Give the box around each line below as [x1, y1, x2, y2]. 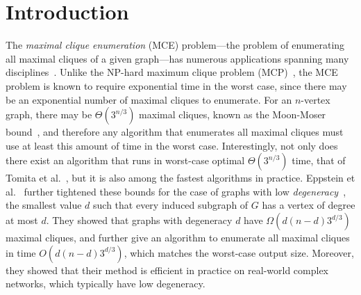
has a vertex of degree [262, 198, 355, 212]
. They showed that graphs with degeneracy [46, 213, 233, 228]
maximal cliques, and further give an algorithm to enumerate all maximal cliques [6, 230, 350, 245]
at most [6, 213, 38, 228]
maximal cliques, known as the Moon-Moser [139, 107, 326, 122]
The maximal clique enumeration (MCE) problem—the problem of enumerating [6, 38, 345, 52]
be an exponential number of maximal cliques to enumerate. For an [6, 92, 292, 106]
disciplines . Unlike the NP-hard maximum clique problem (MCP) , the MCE [6, 65, 338, 79]
